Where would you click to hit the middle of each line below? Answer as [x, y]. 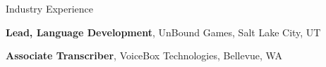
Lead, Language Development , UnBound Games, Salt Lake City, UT [163, 32]
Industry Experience [50, 8]
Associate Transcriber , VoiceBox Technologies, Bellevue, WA [144, 55]
